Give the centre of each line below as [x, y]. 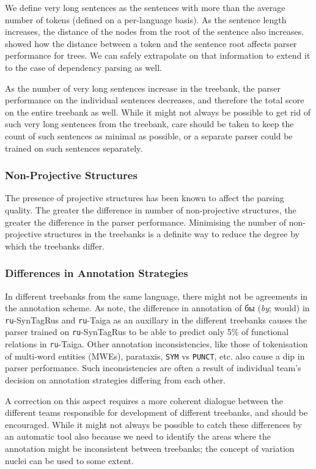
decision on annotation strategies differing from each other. [115, 379]
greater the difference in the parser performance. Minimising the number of [146, 222]
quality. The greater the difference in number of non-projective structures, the [151, 209]
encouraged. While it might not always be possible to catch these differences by [154, 424]
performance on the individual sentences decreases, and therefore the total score [155, 100]
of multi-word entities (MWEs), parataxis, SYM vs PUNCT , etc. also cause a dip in [155, 356]
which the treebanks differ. [55, 246]
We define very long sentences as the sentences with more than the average [145, 7]
